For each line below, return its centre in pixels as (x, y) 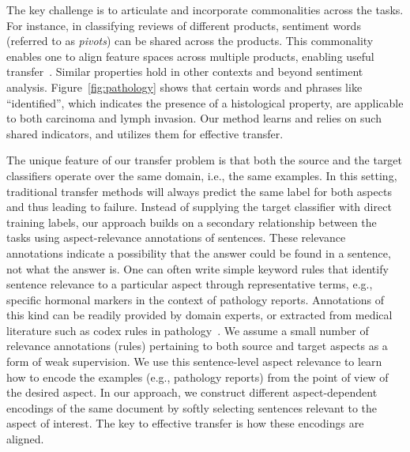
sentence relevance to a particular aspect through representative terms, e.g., (190, 284)
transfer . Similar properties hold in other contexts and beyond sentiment (185, 72)
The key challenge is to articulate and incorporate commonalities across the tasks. (205, 9)
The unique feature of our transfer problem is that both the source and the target (205, 160)
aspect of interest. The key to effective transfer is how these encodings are (185, 423)
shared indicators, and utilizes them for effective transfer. (145, 133)
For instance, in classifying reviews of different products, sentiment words (184, 25)
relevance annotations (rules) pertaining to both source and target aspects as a (197, 346)
